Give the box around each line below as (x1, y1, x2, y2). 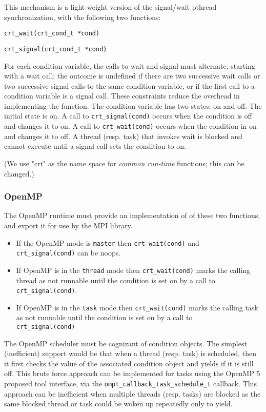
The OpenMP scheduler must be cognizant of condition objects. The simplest (4, 338, 247, 348)
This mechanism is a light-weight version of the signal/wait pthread (4, 2, 217, 12)
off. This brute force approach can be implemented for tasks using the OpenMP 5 (4, 368, 260, 379)
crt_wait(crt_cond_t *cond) (4, 30, 100, 37)
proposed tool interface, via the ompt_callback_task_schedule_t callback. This (4, 378, 257, 389)
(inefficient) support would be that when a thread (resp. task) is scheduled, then (4, 348, 257, 359)
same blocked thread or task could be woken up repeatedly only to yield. (4, 398, 233, 409)
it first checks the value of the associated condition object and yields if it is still (4, 358, 254, 368)
